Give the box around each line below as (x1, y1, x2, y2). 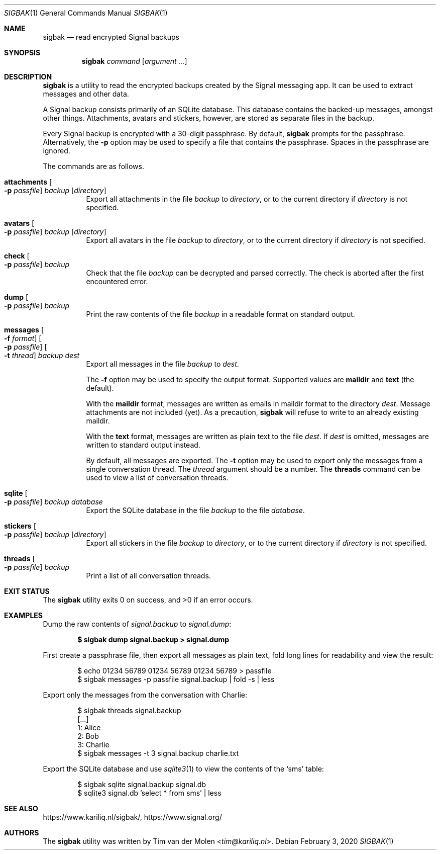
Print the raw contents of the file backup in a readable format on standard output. (86, 310, 355, 318)
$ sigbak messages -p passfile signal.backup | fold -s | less (77, 675, 275, 684)
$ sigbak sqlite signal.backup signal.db (77, 780, 206, 789)
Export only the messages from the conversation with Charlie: (43, 691, 248, 699)
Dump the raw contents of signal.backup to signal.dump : (43, 620, 232, 628)
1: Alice (77, 723, 101, 732)
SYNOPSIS (4, 48, 41, 57)
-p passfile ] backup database (4, 497, 103, 506)
